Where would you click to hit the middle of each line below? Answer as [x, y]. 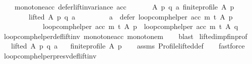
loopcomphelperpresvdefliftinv [50, 55]
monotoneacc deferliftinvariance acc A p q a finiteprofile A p [124, 6]
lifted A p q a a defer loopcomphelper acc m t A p [131, 16]
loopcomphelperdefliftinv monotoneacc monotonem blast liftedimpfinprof [125, 36]
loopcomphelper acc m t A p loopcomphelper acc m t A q [140, 26]
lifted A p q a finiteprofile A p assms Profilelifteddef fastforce [128, 46]
